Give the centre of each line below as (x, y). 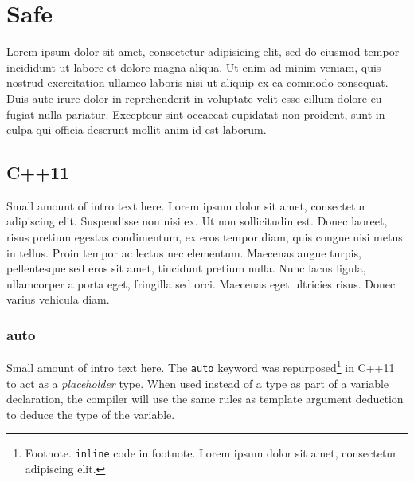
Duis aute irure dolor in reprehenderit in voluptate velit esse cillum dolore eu (194, 98)
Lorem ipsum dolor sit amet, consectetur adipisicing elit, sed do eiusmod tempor (203, 51)
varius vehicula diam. (58, 299)
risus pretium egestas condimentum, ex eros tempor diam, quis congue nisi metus (205, 237)
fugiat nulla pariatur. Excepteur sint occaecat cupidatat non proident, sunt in (196, 114)
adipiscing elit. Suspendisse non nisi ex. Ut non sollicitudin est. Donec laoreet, (197, 221)
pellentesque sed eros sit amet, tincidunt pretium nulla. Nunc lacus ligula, (186, 268)
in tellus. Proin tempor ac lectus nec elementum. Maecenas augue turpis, (184, 252)
